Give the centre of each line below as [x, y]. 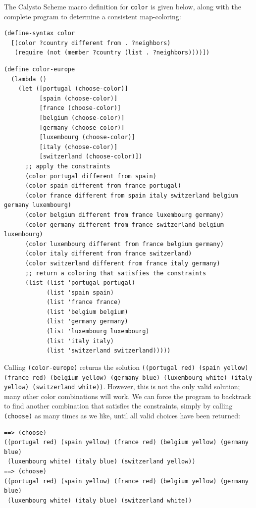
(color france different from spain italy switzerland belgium [131, 195]
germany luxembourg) [38, 205]
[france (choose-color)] [80, 108]
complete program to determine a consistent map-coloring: [93, 16]
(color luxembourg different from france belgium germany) [124, 244]
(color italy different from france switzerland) [108, 254]
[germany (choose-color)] [82, 127]
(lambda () [29, 79]
